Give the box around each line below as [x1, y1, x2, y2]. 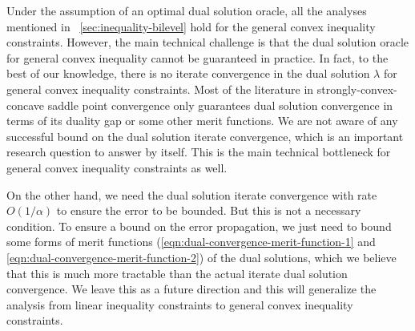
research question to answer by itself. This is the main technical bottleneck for [6, 143, 391, 160]
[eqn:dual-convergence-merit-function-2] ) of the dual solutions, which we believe [6, 248, 397, 265]
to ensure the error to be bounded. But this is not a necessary [56, 202, 361, 219]
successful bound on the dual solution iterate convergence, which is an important [6, 127, 404, 144]
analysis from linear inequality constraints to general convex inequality [6, 296, 353, 313]
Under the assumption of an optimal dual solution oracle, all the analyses [6, 2, 367, 18]
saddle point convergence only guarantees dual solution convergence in [47, 96, 393, 113]
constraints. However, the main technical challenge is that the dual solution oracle [6, 34, 409, 50]
